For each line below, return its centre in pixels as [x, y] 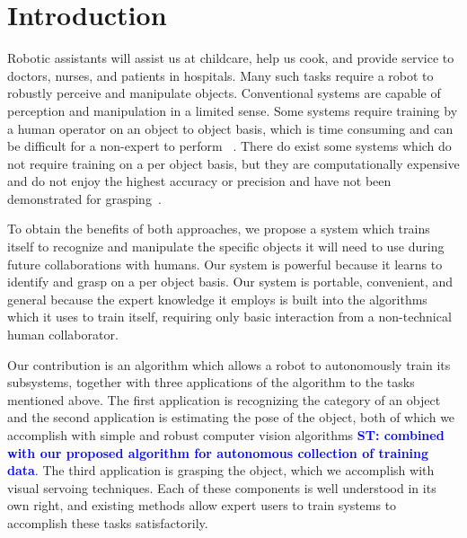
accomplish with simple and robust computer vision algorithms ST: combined [226, 435]
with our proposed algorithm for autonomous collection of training [218, 452]
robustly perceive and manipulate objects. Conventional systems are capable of [224, 93]
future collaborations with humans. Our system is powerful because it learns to [225, 264]
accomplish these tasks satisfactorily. [108, 522]
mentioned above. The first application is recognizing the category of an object [224, 399]
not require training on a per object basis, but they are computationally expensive [233, 163]
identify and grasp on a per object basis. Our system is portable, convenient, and [230, 282]
